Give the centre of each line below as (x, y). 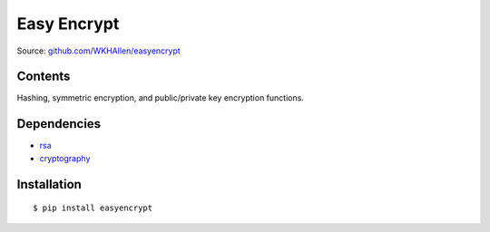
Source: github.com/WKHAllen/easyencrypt (98, 51)
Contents (44, 77)
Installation (49, 184)
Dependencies (59, 124)
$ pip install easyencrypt (93, 208)
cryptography (65, 158)
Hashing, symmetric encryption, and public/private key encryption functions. (160, 98)
